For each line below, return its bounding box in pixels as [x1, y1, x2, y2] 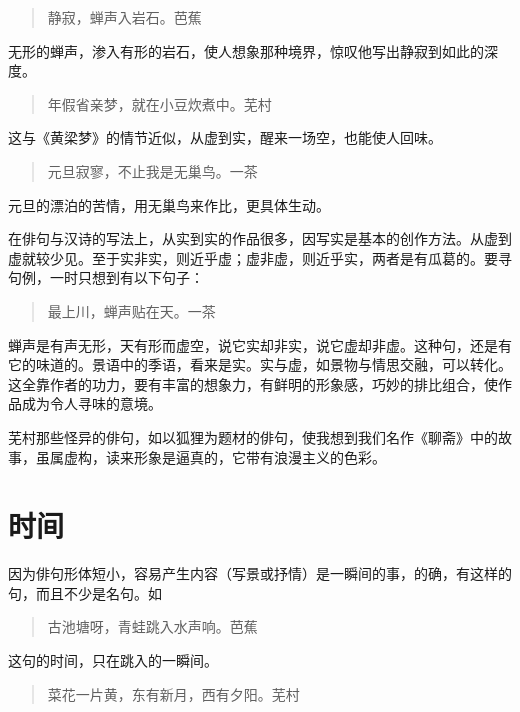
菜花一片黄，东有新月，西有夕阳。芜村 [47, 683, 300, 704]
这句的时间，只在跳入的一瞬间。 [8, 650, 218, 670]
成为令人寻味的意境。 [21, 393, 162, 414]
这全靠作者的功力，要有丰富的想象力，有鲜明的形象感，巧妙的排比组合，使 [8, 373, 498, 394]
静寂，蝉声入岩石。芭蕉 [47, 7, 202, 27]
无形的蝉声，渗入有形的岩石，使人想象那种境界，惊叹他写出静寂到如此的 [8, 40, 484, 61]
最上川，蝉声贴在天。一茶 [47, 300, 216, 321]
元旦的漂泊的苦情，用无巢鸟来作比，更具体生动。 [8, 194, 330, 215]
